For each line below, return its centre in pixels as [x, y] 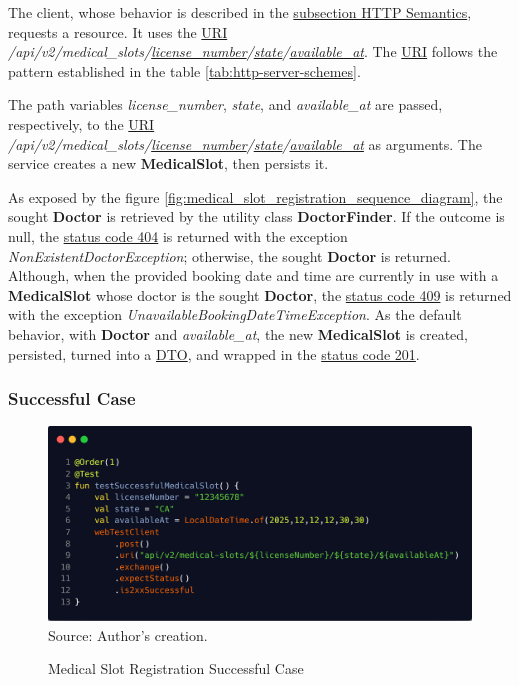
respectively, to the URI [81, 123]
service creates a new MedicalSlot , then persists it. [168, 163]
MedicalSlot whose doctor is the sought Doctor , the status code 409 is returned [260, 294]
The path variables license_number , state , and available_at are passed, [225, 104]
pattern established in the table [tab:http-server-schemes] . [184, 70]
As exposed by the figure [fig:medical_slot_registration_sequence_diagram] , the [255, 196]
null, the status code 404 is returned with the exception [178, 235]
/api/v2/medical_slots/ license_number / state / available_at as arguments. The [245, 143]
